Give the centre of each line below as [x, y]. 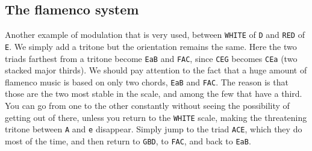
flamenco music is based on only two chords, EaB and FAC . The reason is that [147, 82]
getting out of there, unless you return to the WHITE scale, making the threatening [156, 117]
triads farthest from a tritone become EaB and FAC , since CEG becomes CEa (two [151, 58]
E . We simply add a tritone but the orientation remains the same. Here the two [151, 46]
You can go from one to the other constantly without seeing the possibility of [147, 106]
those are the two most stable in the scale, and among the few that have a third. [154, 94]
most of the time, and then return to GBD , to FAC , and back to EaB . [128, 140]
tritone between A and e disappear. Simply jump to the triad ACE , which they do [154, 129]
